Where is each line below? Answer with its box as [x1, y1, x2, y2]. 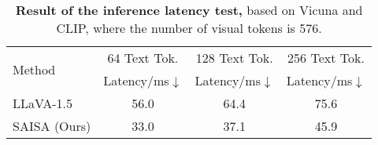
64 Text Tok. [107, 49, 179, 67]
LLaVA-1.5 [13, 94, 73, 112]
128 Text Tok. [195, 49, 273, 67]
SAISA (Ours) [13, 117, 91, 135]
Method [13, 60, 56, 78]
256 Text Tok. [287, 49, 365, 67]
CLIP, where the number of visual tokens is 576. [56, 19, 322, 37]
